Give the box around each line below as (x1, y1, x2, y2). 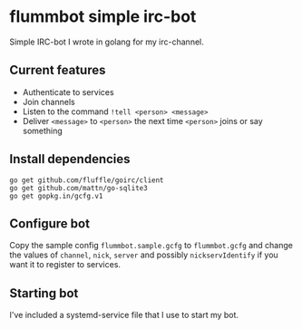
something (22, 125, 63, 136)
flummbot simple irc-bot (9, 6, 197, 27)
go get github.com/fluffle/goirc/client (9, 175, 165, 185)
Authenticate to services (22, 86, 115, 97)
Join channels (22, 96, 75, 107)
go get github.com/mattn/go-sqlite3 (9, 183, 148, 192)
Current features (9, 63, 106, 78)
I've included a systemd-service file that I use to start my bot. (9, 310, 239, 321)
